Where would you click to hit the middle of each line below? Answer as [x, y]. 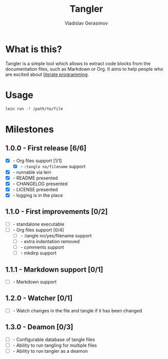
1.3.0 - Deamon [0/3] [39, 327]
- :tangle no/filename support [53, 166]
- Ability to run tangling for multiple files [55, 345]
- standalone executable [39, 224]
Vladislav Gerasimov [86, 23]
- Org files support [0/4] [38, 230]
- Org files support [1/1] [37, 161]
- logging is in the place [38, 195]
